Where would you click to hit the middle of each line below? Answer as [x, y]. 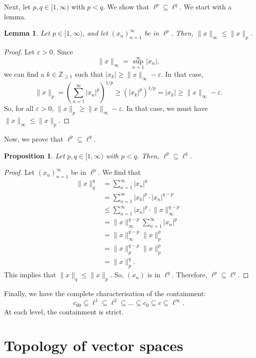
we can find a [24, 74]
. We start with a [205, 6]
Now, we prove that [34, 138]
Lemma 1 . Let [27, 33]
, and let [95, 33]
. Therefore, [190, 275]
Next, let [17, 6]
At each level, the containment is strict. [64, 311]
